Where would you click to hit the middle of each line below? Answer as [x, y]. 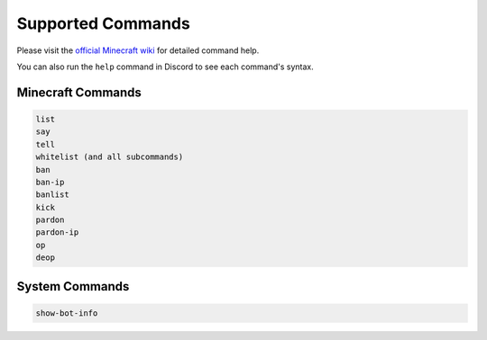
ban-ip [50, 182]
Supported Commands [104, 23]
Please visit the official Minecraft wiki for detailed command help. [138, 50]
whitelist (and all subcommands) [110, 157]
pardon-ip [57, 233]
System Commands [73, 286]
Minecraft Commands [79, 92]
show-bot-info [67, 313]
